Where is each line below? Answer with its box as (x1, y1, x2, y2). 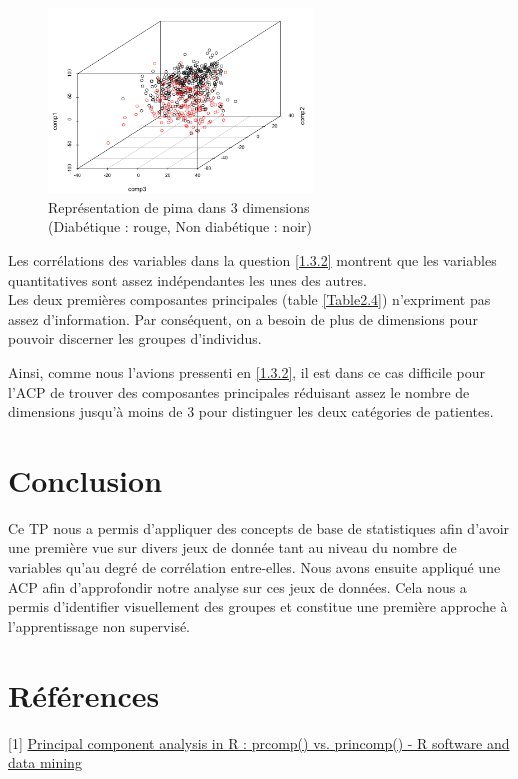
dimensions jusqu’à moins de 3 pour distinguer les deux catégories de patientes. (8, 401, 494, 422)
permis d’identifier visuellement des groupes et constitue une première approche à (8, 596, 508, 617)
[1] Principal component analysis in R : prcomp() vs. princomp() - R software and (8, 732, 510, 753)
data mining (8, 752, 82, 773)
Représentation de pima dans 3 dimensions (48, 196, 310, 217)
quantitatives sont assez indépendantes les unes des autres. (8, 269, 367, 290)
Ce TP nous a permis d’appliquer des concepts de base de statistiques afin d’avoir (8, 517, 510, 538)
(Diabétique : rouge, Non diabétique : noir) (48, 216, 312, 237)
